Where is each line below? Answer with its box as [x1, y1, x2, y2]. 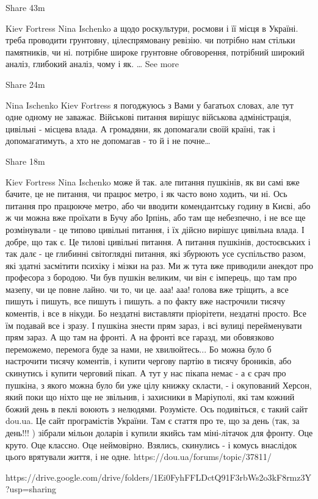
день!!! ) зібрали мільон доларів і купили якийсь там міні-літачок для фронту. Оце [5, 426, 313, 439]
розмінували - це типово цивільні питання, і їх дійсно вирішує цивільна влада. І [5, 223, 305, 235]
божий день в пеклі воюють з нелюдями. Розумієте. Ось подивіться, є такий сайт [5, 402, 308, 415]
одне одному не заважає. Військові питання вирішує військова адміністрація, [5, 110, 292, 123]
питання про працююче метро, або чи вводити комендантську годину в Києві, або [5, 199, 311, 212]
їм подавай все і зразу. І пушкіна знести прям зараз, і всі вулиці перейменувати [5, 318, 302, 331]
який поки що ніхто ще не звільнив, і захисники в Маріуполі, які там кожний [5, 390, 295, 403]
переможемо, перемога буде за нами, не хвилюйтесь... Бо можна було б [5, 342, 272, 355]
